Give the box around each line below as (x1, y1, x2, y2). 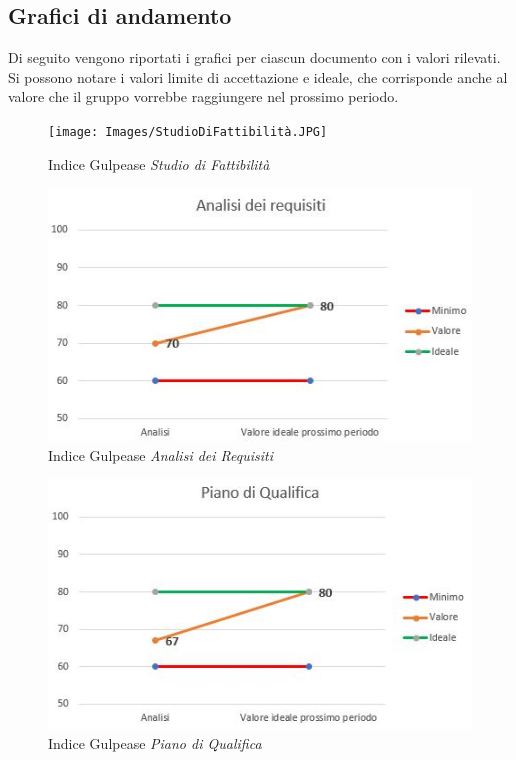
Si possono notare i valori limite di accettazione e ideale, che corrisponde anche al (8, 66, 508, 87)
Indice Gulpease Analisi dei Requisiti (48, 444, 274, 465)
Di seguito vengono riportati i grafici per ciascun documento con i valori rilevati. (8, 47, 501, 68)
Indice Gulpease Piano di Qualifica (48, 732, 262, 753)
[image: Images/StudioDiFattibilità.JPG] (48, 124, 328, 139)
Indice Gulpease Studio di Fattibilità (48, 153, 270, 174)
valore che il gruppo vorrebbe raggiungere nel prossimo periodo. (8, 86, 399, 107)
